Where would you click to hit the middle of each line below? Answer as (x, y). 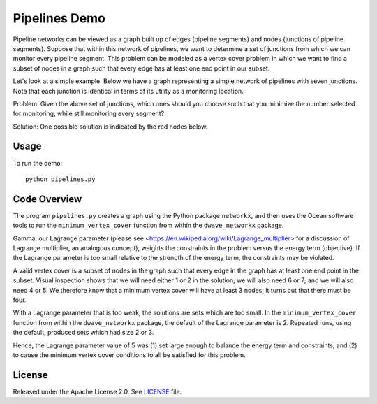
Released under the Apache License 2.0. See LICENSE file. (97, 391)
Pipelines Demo (59, 18)
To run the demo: (38, 163)
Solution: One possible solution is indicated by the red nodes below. (110, 127)
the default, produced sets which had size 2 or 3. (83, 333)
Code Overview (47, 199)
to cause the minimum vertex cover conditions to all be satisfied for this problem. (129, 355)
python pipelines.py (60, 179)
